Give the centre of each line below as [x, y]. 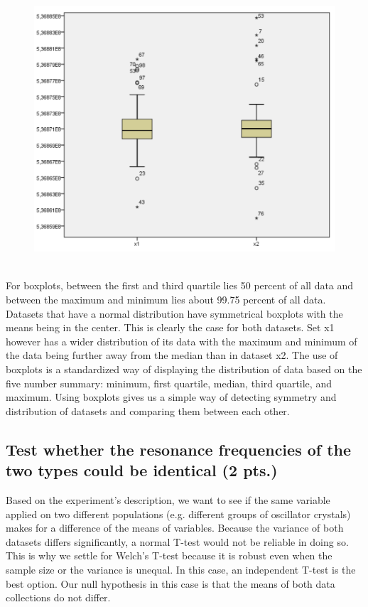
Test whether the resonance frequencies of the [179, 449]
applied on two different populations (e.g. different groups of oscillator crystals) [178, 514]
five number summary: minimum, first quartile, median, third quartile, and [169, 383]
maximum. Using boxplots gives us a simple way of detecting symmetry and [171, 397]
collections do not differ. [58, 597]
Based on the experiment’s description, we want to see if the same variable [168, 500]
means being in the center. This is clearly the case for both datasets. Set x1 [170, 327]
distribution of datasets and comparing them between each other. [148, 410]
